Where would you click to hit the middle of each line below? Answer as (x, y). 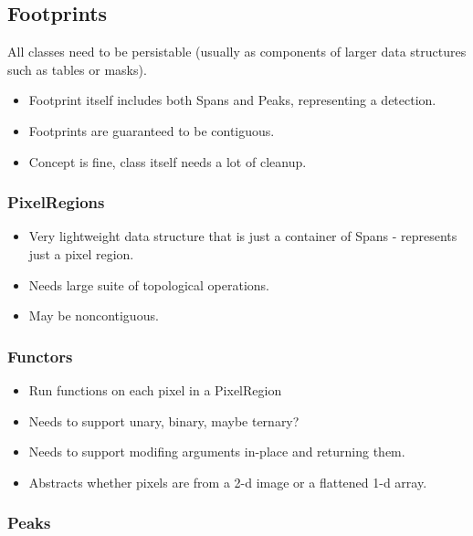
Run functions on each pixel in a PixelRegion (155, 389)
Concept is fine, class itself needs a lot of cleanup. (168, 161)
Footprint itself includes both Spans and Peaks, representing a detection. (232, 100)
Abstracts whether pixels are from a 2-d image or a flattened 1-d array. (228, 482)
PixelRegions (56, 202)
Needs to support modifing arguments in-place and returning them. (217, 452)
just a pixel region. (81, 253)
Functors (40, 356)
